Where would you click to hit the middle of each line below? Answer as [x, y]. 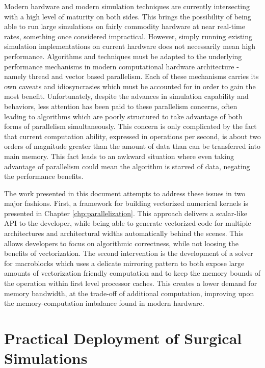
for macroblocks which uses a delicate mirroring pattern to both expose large [124, 263]
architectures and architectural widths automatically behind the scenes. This [124, 233]
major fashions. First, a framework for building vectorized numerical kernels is [126, 203]
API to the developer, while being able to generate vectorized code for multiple [128, 223]
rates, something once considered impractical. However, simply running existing [128, 36]
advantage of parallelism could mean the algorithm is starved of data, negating [127, 166]
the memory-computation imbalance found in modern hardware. [104, 303]
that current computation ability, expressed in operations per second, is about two [132, 136]
